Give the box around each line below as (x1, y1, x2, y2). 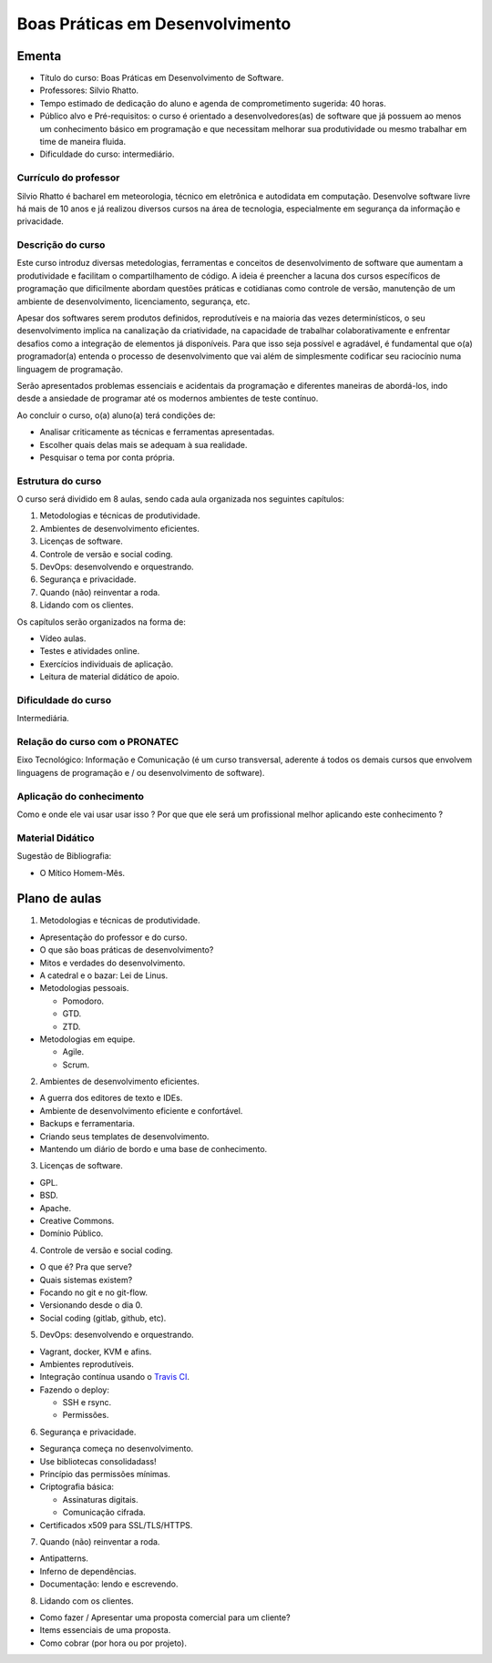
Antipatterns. (39, 1553, 88, 1564)
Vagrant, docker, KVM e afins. (39, 1346, 152, 1357)
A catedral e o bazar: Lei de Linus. (39, 970, 169, 981)
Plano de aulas (16, 891, 102, 906)
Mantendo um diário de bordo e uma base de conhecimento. (39, 1144, 268, 1155)
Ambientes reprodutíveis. (39, 1358, 134, 1370)
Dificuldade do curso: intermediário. (39, 148, 175, 159)
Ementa (16, 48, 62, 64)
